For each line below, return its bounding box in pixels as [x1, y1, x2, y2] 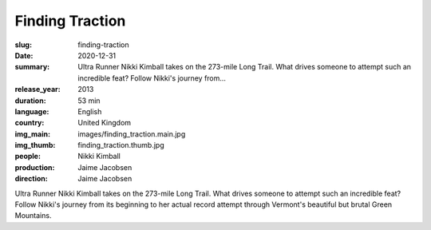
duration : [14, 96, 47, 105]
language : [14, 106, 49, 116]
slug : [14, 40, 32, 50]
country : [14, 118, 45, 128]
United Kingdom [77, 118, 132, 128]
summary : [14, 62, 50, 72]
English [77, 106, 102, 116]
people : [14, 152, 42, 161]
